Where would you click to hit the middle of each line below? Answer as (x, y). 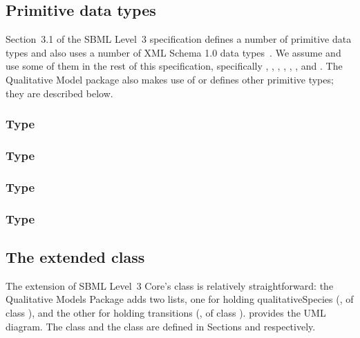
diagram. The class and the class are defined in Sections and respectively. (161, 326)
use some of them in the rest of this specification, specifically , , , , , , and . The (174, 66)
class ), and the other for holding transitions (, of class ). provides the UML (166, 312)
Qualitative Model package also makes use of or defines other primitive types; (170, 79)
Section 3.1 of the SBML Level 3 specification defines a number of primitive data (179, 39)
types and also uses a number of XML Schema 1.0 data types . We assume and (173, 52)
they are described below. (59, 93)
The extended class (75, 256)
